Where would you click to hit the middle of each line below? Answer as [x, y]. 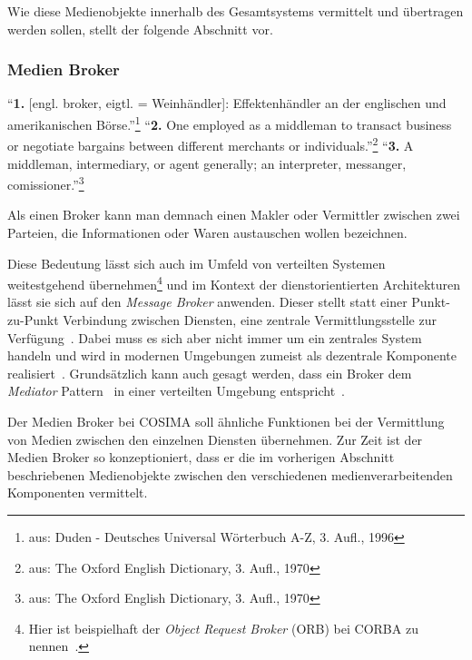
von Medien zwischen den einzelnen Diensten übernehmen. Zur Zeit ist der [215, 439]
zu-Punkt [33, 319]
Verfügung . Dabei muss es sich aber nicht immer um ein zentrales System [215, 337]
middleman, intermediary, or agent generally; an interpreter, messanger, [207, 163]
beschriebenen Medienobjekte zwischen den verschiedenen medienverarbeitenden [230, 474]
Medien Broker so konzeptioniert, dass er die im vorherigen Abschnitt [201, 457]
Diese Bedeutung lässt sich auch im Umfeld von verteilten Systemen [197, 263]
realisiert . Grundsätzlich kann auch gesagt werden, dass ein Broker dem [210, 373]
